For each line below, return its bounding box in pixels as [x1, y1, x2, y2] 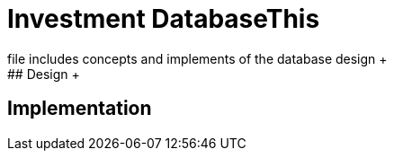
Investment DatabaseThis [7, 4, 320, 34]
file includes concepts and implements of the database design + [7, 50, 388, 66]
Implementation [7, 97, 152, 120]
